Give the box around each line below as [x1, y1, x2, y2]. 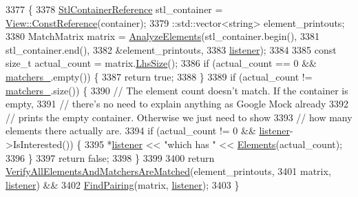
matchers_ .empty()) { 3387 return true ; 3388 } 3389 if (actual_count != [6, 69, 313, 83]
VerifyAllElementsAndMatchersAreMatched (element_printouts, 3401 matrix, [6, 164, 331, 178]
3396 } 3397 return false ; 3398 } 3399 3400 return [6, 150, 215, 165]
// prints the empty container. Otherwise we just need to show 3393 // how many [6, 110, 352, 124]
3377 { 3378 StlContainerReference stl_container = [6, 2, 223, 16]
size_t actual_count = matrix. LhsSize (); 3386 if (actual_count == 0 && [6, 56, 317, 70]
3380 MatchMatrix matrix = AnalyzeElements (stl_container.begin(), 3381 [6, 29, 319, 43]
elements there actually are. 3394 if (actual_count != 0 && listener [6, 123, 290, 138]
